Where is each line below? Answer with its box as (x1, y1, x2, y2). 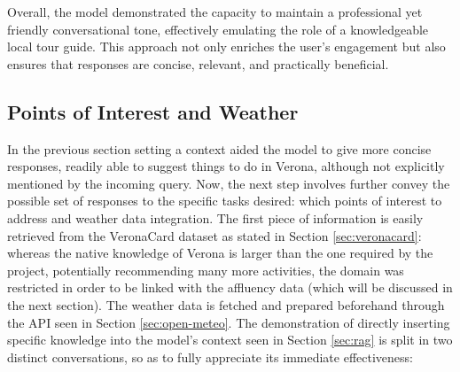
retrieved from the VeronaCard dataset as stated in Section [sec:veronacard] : (7, 226, 422, 244)
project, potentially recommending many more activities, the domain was (7, 260, 404, 279)
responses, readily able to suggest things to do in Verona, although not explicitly (7, 157, 445, 175)
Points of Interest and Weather (7, 97, 299, 125)
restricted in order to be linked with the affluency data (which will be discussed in (7, 278, 453, 297)
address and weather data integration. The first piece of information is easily (7, 208, 424, 227)
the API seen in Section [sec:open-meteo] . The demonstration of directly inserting (7, 313, 450, 331)
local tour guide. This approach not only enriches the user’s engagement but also (7, 37, 446, 56)
